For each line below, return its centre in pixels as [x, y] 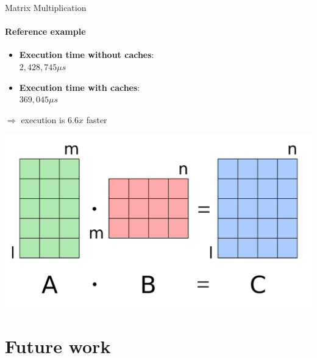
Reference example [45, 31]
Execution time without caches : [87, 55]
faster [97, 119]
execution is [43, 119]
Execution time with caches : [80, 87]
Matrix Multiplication [46, 7]
